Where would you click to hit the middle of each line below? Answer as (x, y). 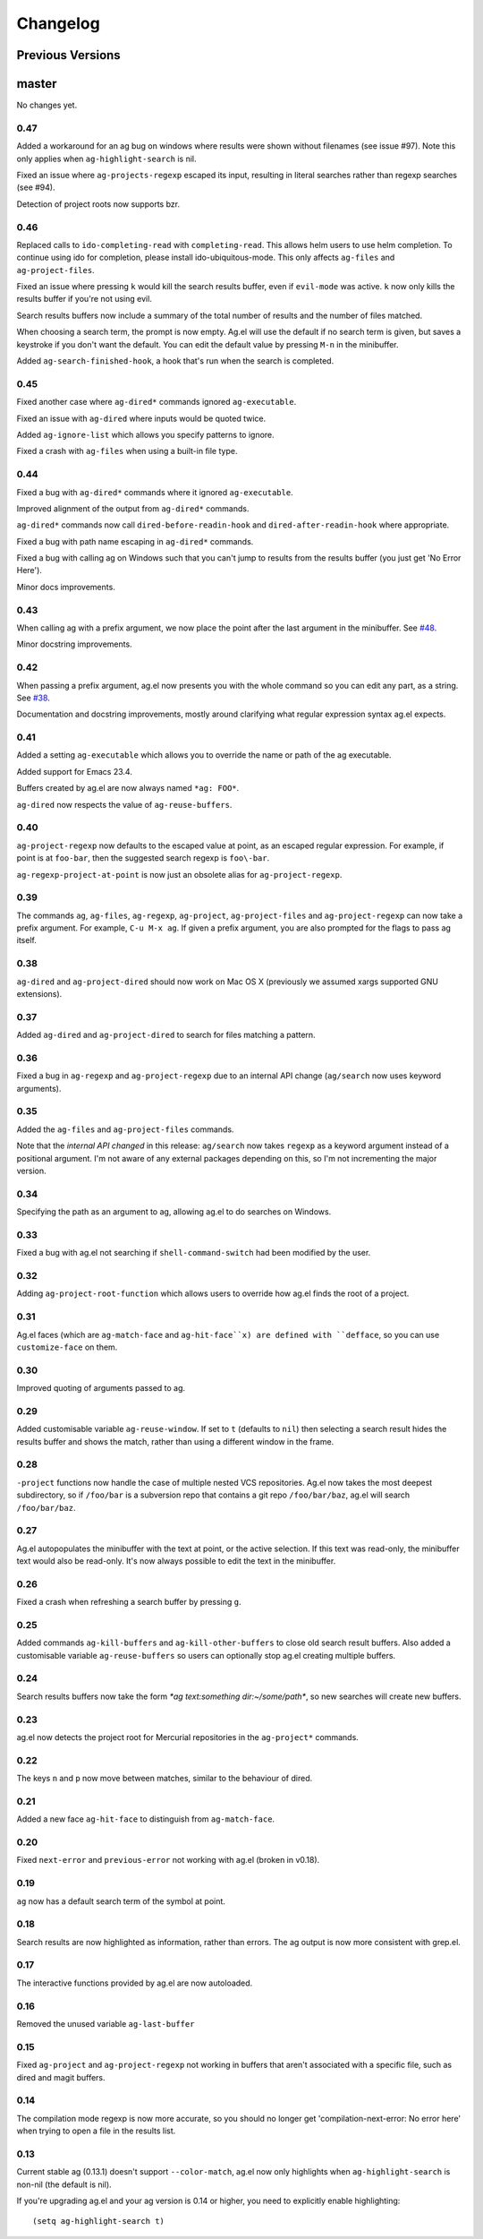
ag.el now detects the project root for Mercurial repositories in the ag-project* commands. (188, 1737)
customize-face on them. (67, 1347)
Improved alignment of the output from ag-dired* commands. (133, 508)
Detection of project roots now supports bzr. (98, 204)
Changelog (58, 23)
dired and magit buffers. (61, 2077)
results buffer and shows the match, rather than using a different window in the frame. (175, 1441)
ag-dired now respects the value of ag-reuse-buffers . (124, 804)
